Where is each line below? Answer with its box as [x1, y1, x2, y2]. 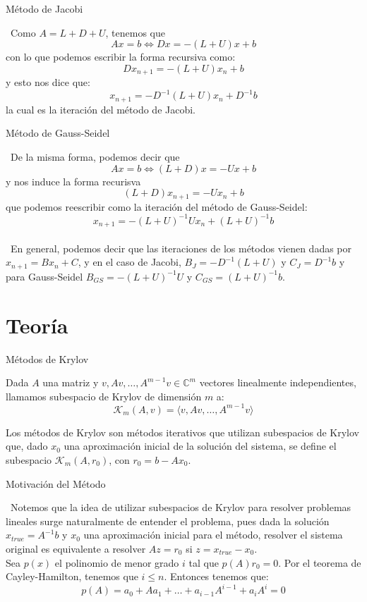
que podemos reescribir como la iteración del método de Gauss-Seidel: [6, 199, 308, 214]
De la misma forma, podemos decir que [10, 149, 180, 164]
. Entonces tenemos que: [164, 569, 269, 584]
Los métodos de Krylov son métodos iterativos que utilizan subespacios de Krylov [6, 424, 360, 439]
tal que [188, 555, 219, 570]
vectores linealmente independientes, [199, 375, 356, 390]
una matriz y [42, 375, 99, 390]
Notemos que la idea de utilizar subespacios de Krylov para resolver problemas [10, 500, 351, 515]
